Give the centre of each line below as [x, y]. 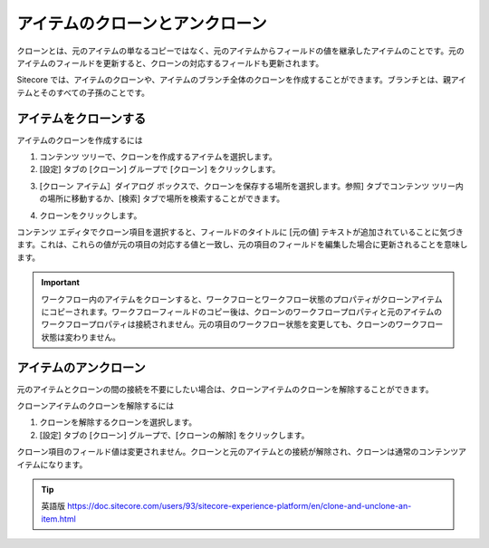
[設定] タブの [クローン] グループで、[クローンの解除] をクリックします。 [174, 435]
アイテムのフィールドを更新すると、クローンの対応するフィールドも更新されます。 [170, 62]
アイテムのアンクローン [81, 367]
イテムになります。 [52, 464]
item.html [58, 519]
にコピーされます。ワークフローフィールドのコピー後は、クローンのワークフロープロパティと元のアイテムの [242, 312]
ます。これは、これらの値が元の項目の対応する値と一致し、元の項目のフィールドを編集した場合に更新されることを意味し [242, 245]
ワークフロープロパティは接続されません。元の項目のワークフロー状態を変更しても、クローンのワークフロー [242, 324]
